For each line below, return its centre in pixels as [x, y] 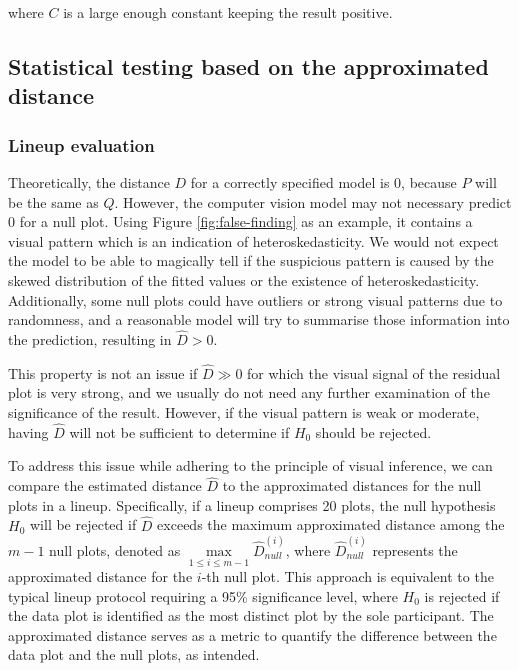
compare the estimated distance [105, 485]
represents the [415, 549]
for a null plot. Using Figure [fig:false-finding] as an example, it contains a [246, 221]
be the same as [53, 201]
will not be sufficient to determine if [179, 431]
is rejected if [462, 595]
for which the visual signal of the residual [374, 372]
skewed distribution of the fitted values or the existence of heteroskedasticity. [244, 279]
